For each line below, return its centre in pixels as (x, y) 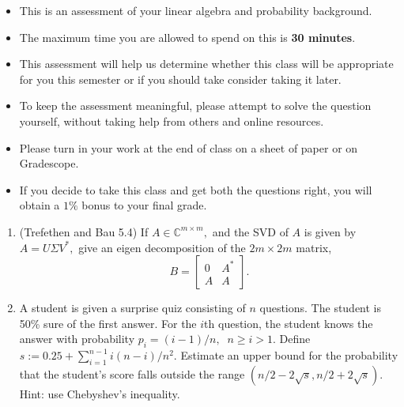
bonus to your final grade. (144, 205)
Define (295, 339)
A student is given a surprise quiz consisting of (132, 308)
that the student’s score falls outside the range (132, 373)
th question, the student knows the (289, 323)
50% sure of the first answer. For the (108, 323)
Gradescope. (49, 163)
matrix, (314, 247)
